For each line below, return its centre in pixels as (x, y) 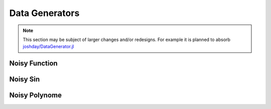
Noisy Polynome (36, 95)
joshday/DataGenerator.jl (48, 46)
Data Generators (44, 13)
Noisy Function (33, 63)
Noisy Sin (25, 79)
